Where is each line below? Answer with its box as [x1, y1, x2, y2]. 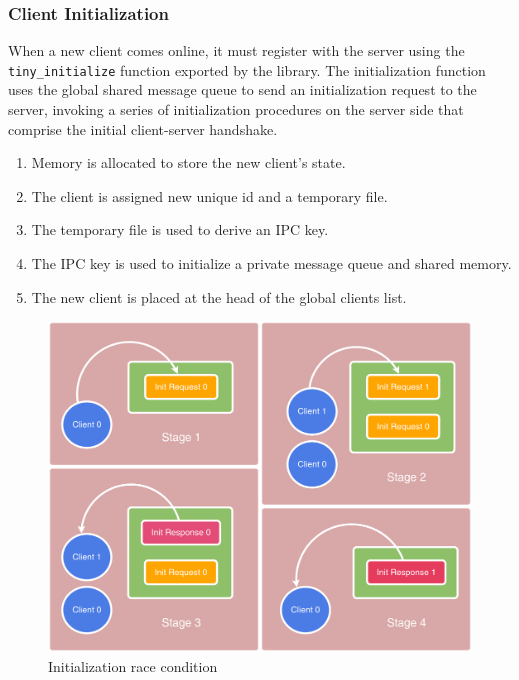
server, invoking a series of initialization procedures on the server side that [8, 99, 464, 120]
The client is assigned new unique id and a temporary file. [31, 185, 388, 206]
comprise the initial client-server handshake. [8, 118, 278, 139]
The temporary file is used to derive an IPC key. [31, 219, 329, 240]
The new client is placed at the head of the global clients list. [31, 286, 407, 307]
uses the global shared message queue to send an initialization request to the [8, 79, 477, 100]
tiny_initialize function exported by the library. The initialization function [8, 59, 486, 80]
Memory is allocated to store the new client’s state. [31, 152, 346, 173]
